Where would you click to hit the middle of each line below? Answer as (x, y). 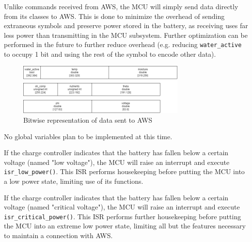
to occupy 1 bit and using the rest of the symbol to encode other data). (110, 54)
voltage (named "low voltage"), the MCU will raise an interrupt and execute (117, 162)
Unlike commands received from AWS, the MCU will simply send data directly (121, 6)
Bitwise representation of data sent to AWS (88, 120)
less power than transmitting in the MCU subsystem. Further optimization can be (126, 35)
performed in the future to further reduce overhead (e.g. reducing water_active (123, 44)
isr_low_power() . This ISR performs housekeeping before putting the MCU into (124, 171)
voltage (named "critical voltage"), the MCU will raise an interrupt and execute (122, 207)
